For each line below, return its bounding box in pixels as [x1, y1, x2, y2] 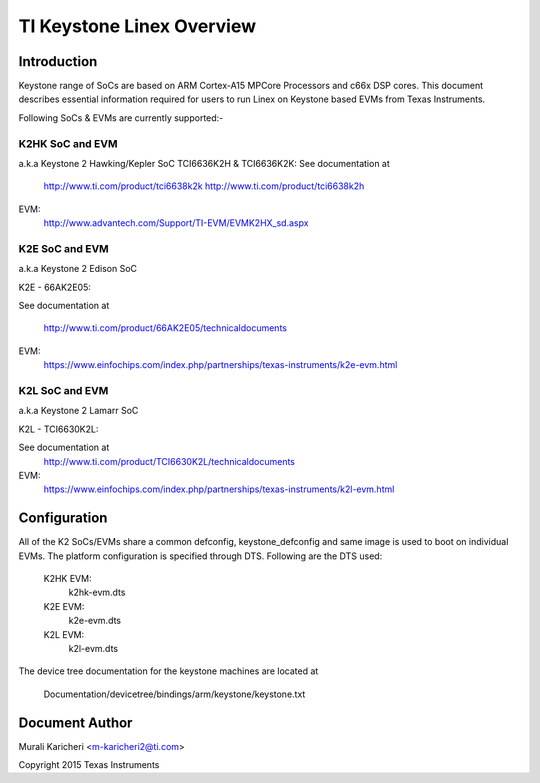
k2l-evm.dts [68, 642, 119, 654]
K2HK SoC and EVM [18, 136, 118, 150]
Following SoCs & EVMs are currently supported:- [18, 111, 224, 124]
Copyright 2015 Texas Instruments [18, 759, 160, 771]
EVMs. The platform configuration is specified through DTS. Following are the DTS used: [18, 550, 383, 562]
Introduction [18, 53, 98, 70]
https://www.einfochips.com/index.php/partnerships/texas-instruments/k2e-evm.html [43, 359, 398, 371]
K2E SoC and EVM [18, 241, 109, 255]
